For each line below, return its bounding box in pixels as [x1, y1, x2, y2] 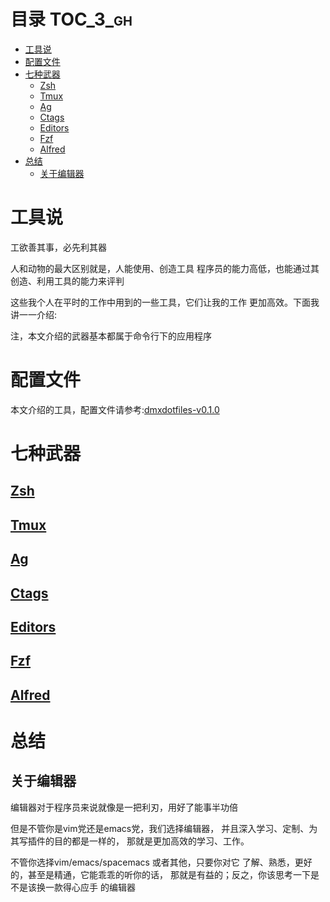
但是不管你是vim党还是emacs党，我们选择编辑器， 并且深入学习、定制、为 [10, 822, 318, 834]
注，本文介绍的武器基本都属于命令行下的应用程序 [10, 330, 212, 342]
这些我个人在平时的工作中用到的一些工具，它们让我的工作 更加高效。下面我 [10, 296, 320, 308]
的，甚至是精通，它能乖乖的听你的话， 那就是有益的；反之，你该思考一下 [10, 868, 311, 880]
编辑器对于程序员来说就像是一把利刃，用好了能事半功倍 [10, 801, 238, 813]
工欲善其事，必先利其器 [10, 241, 107, 253]
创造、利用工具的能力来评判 [10, 275, 125, 287]
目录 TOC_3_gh [10, 8, 133, 31]
